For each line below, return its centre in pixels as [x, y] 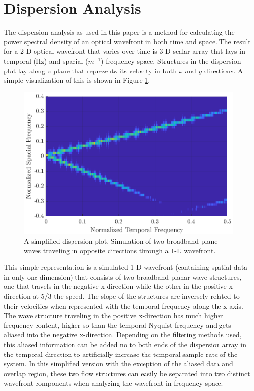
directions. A [224, 70]
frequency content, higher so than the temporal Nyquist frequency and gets [118, 325]
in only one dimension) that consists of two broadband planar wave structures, [123, 276]
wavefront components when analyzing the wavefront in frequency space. [114, 383]
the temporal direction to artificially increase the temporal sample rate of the [121, 354]
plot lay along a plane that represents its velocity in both [90, 70]
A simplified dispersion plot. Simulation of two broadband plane [121, 241]
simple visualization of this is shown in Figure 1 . [77, 80]
